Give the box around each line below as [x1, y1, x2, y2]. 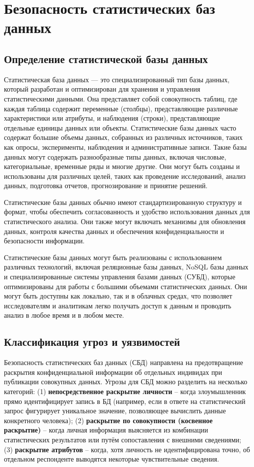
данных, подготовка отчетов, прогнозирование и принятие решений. [4, 180, 208, 191]
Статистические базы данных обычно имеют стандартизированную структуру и [4, 197, 242, 207]
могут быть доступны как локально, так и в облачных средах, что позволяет [4, 291, 232, 301]
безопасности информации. [4, 235, 85, 246]
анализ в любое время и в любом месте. [4, 310, 124, 320]
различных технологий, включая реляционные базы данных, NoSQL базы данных [4, 262, 249, 272]
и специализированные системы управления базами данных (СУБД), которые [4, 271, 235, 282]
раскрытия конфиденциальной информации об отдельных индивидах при [4, 367, 223, 377]
